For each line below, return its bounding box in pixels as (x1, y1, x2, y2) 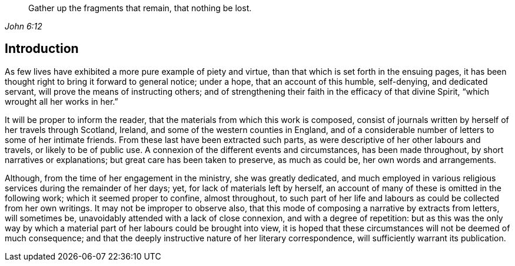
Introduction (5, 41, 79, 56)
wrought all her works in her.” (5, 96, 118, 107)
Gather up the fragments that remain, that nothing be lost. (28, 3, 252, 13)
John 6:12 (5, 21, 42, 31)
